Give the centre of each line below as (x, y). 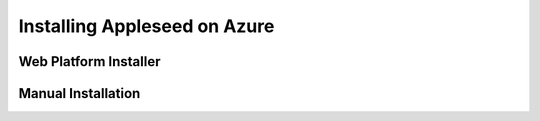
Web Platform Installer (89, 61)
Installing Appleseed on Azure (146, 26)
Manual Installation (79, 93)
